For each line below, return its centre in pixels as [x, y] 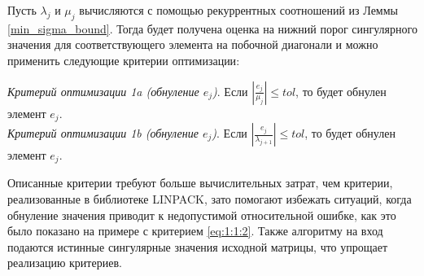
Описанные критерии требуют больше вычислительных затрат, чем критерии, [200, 183]
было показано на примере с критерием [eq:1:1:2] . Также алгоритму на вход [195, 231]
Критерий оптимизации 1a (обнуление [103, 91]
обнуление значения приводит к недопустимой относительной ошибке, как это [202, 215]
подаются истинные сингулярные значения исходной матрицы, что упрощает [198, 246]
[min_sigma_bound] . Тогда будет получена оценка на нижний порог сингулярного [212, 28]
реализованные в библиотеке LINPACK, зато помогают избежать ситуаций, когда [210, 199]
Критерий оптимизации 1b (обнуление [103, 133]
